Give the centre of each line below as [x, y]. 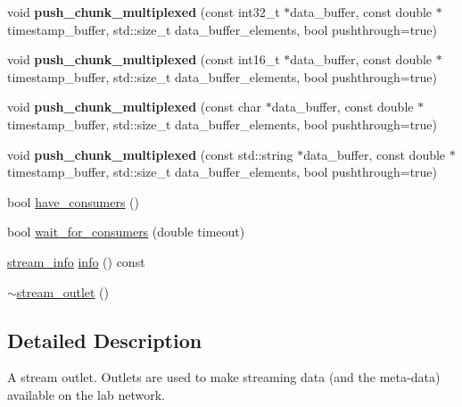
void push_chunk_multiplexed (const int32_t [144, 12]
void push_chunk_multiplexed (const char [135, 107]
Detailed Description [105, 340]
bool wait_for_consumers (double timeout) [126, 232]
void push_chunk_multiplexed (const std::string [150, 154]
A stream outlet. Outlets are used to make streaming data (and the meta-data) [224, 377]
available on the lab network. [86, 394]
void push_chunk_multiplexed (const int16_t [144, 59]
